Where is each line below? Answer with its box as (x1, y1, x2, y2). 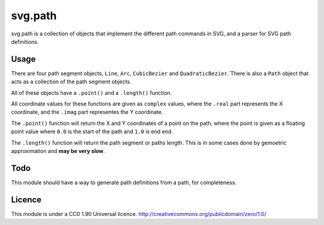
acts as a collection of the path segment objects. (11, 78, 132, 85)
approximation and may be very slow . (11, 147, 105, 154)
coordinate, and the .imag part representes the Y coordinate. (11, 109, 163, 116)
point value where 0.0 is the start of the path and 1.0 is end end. (11, 128, 173, 135)
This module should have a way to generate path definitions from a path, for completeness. (11, 179, 237, 186)
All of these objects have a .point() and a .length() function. (11, 89, 172, 96)
